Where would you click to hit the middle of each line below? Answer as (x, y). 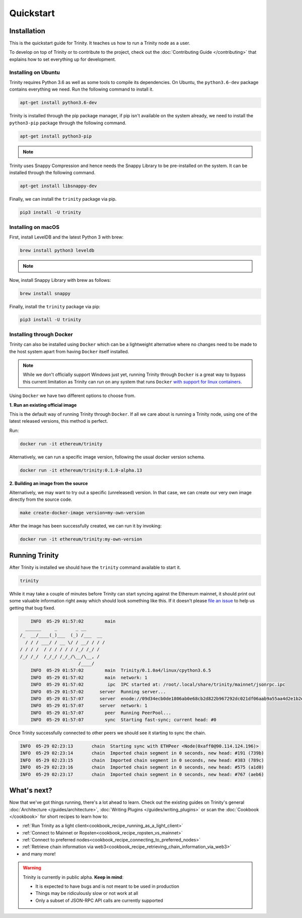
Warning (32, 868)
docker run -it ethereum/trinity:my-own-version (81, 539)
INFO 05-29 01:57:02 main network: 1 (89, 677)
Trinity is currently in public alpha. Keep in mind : (73, 877)
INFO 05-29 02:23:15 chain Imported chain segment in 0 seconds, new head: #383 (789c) (142, 760)
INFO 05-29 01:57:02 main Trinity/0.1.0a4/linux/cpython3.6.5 (121, 670)
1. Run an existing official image (43, 405)
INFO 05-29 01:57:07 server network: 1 (89, 706)
